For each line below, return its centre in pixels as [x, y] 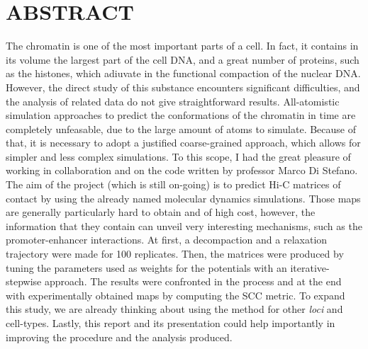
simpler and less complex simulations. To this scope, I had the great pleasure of [178, 156]
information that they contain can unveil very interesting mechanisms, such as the [184, 225]
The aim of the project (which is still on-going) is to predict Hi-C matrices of [173, 184]
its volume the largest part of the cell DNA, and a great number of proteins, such [183, 59]
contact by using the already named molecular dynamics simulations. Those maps [183, 198]
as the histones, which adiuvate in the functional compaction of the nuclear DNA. [183, 73]
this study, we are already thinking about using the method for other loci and [174, 309]
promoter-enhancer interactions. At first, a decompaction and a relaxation [167, 240]
